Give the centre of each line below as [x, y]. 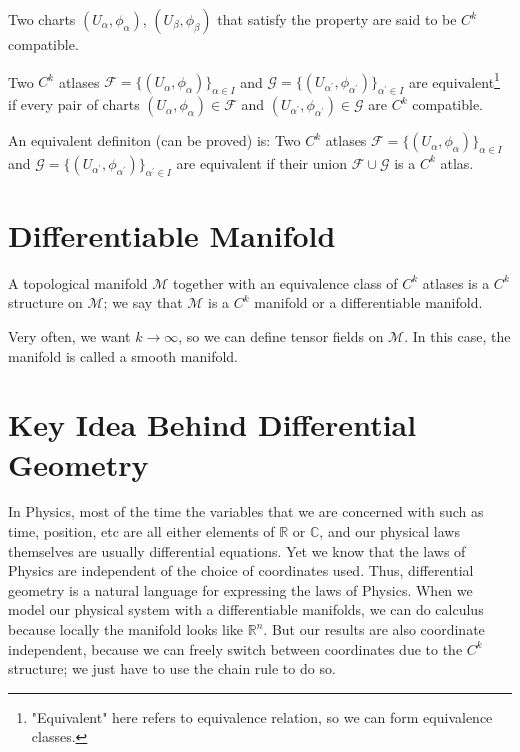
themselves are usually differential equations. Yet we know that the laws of [237, 550]
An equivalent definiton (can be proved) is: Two [154, 140]
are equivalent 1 [454, 80]
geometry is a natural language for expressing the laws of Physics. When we [240, 589]
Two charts [42, 19]
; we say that [143, 302]
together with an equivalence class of [285, 282]
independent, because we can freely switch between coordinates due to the [235, 648]
